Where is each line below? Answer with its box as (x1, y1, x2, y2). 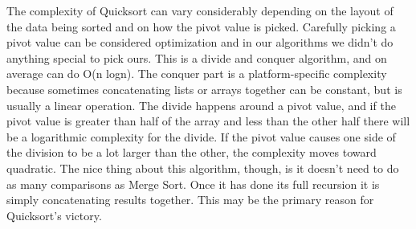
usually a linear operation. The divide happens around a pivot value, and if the (6, 96, 396, 113)
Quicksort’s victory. (6, 207, 102, 223)
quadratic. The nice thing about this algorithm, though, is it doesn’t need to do (6, 159, 399, 176)
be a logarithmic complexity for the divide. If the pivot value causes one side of (6, 128, 396, 145)
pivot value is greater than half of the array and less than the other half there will (6, 112, 410, 129)
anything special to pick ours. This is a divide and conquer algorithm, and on (6, 49, 387, 66)
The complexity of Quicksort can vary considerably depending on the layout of (6, 2, 394, 18)
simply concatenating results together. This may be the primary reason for (6, 191, 374, 208)
